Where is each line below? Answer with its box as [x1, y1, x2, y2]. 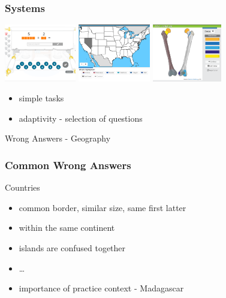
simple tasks [19, 92, 64, 104]
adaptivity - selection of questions [19, 112, 143, 124]
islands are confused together [19, 242, 126, 254]
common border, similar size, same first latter [19, 201, 186, 213]
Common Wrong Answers [5, 158, 131, 172]
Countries [5, 181, 40, 194]
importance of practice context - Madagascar [19, 282, 184, 294]
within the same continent [19, 221, 115, 234]
